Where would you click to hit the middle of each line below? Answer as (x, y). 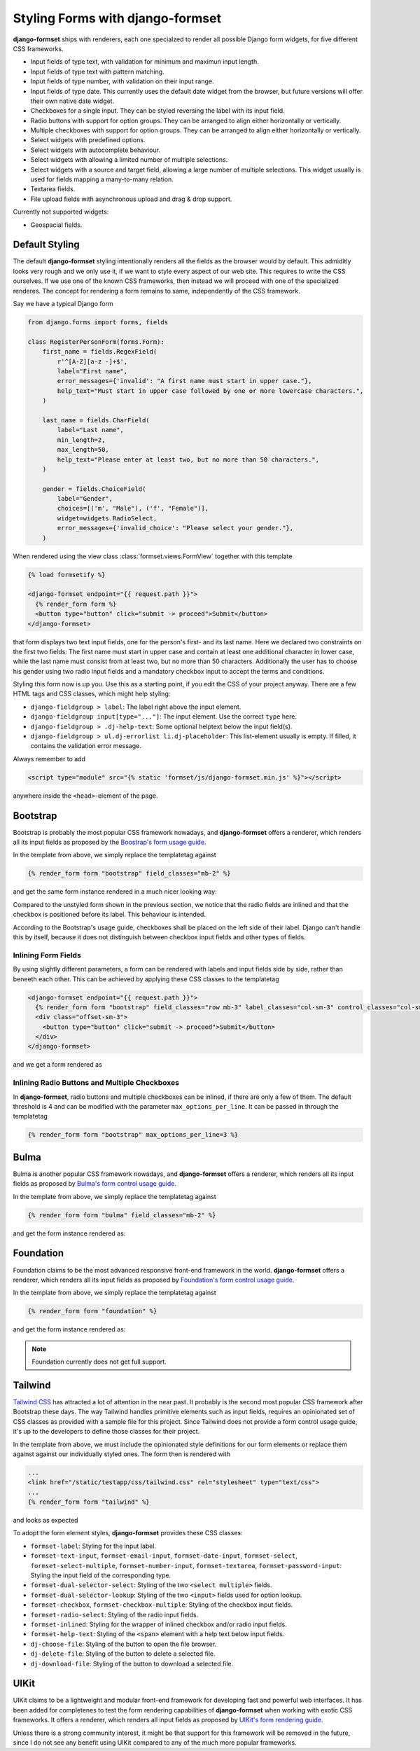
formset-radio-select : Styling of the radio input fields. (114, 1614)
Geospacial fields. (56, 225)
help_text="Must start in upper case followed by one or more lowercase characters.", (210, 391)
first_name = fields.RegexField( (100, 352)
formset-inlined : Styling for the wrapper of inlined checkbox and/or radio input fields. (159, 1624)
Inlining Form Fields (47, 955)
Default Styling (46, 245)
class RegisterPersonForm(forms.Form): (96, 342)
